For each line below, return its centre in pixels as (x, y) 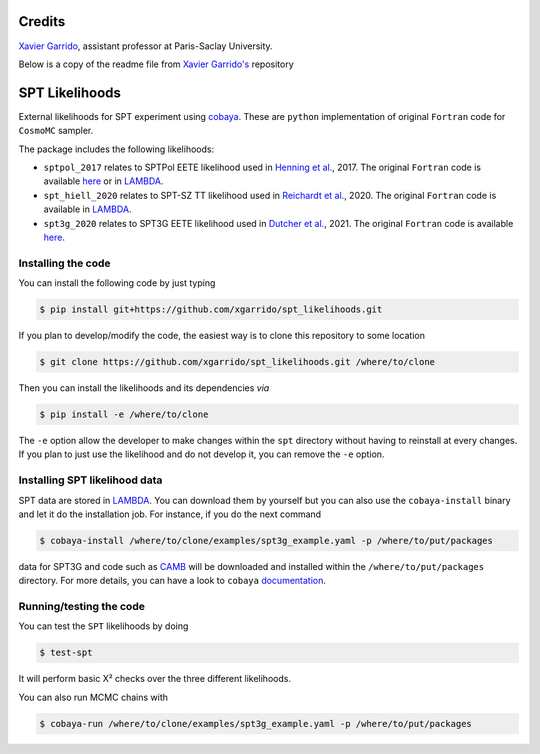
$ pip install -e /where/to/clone (124, 414)
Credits (42, 21)
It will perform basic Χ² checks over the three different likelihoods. (155, 679)
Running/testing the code (81, 607)
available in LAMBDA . (87, 209)
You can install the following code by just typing (117, 283)
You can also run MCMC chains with (93, 697)
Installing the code (64, 263)
